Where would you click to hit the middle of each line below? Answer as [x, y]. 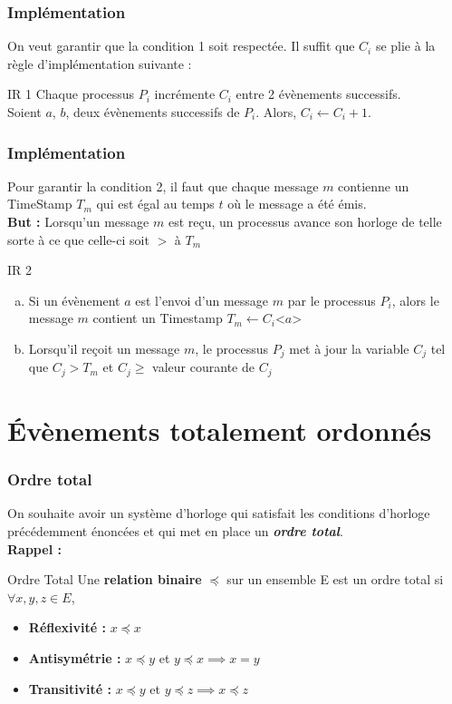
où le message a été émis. [297, 204]
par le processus [332, 300]
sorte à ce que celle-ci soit [78, 239]
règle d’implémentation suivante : [100, 63]
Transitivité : [70, 688]
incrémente [185, 94]
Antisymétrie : [75, 658]
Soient [24, 112]
